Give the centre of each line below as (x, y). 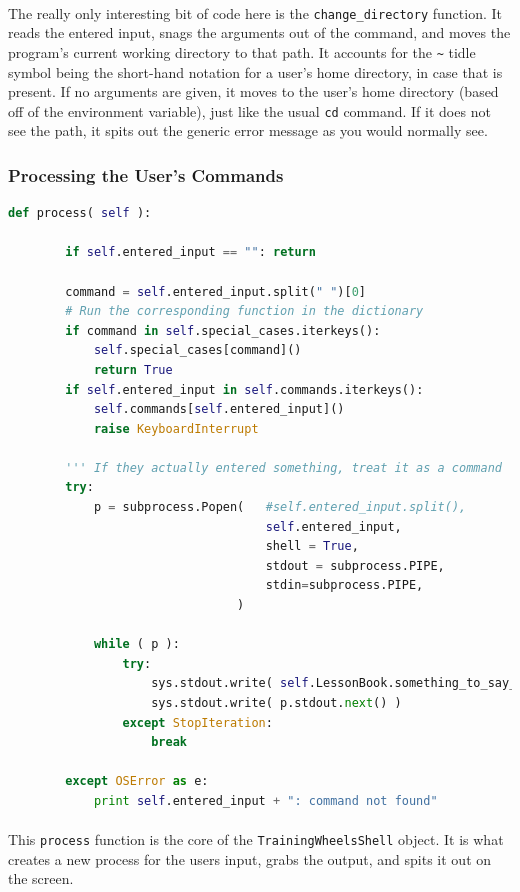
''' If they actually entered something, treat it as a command (283, 467)
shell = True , (312, 546)
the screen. (41, 878)
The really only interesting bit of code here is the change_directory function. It (255, 12)
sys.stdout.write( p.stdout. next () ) (276, 703)
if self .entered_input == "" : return (190, 252)
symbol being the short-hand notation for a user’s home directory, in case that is (255, 71)
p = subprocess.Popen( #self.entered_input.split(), (280, 507)
